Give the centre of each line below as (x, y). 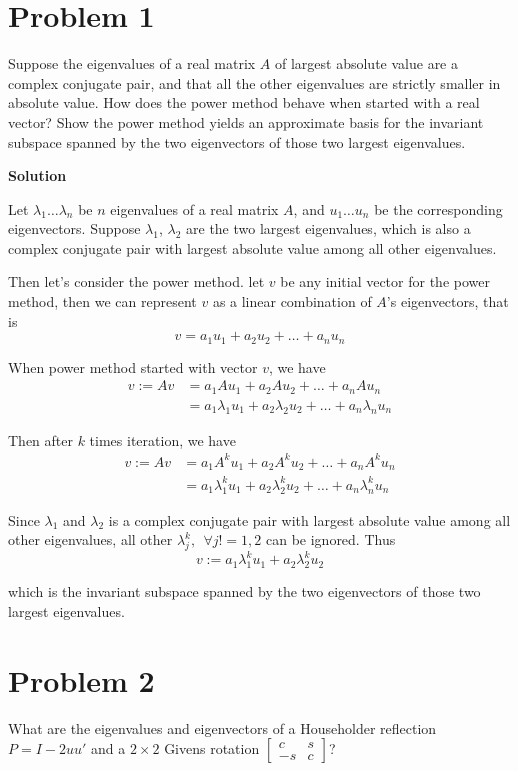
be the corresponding (438, 208)
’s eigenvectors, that (447, 301)
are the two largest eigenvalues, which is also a (328, 228)
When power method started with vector (133, 366)
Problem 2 (81, 679)
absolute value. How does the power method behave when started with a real (244, 102)
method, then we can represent (102, 301)
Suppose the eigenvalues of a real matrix (132, 63)
